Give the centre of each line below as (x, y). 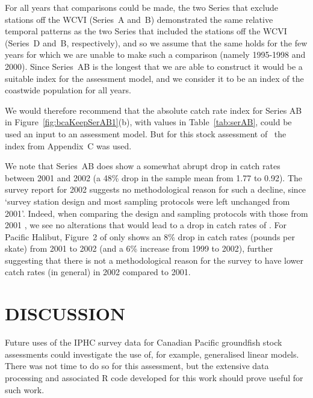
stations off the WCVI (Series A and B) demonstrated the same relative (139, 19)
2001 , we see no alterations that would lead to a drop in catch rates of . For (146, 225)
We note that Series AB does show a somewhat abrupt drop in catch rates (143, 166)
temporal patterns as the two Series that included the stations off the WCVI (146, 31)
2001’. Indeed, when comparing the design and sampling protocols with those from (156, 213)
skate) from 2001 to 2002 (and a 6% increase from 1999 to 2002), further (139, 248)
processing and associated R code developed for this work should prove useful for (154, 377)
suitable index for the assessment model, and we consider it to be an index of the (154, 78)
